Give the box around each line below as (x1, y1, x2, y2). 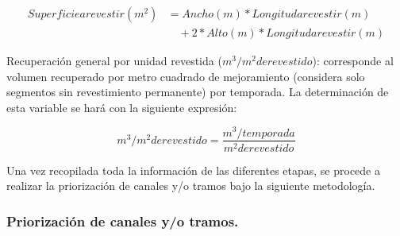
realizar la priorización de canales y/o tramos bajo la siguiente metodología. (6, 177, 375, 194)
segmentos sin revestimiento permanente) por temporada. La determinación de (6, 83, 389, 100)
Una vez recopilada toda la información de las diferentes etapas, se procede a (6, 161, 380, 178)
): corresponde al (312, 52, 394, 69)
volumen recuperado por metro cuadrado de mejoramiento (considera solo (6, 68, 365, 84)
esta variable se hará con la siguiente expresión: (6, 99, 237, 115)
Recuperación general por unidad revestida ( (6, 52, 222, 69)
